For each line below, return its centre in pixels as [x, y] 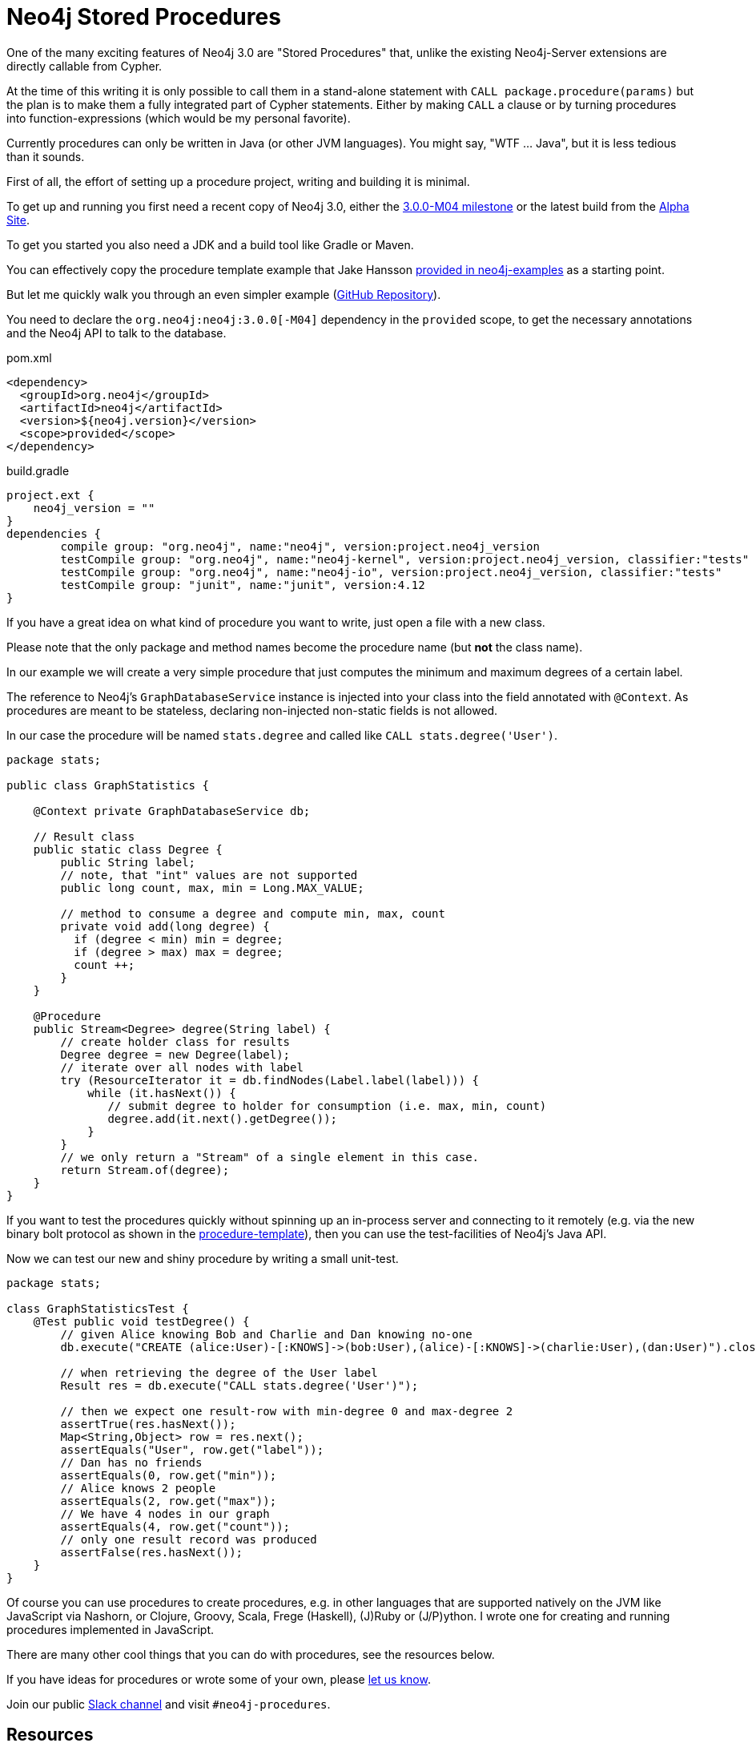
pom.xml [29, 357]
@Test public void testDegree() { [141, 1321]
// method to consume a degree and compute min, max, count [253, 913]
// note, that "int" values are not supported [209, 875]
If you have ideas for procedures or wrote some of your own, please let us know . [219, 1679]
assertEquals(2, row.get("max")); [169, 1501]
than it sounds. [46, 156]
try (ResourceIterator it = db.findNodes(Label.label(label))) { [270, 1080]
